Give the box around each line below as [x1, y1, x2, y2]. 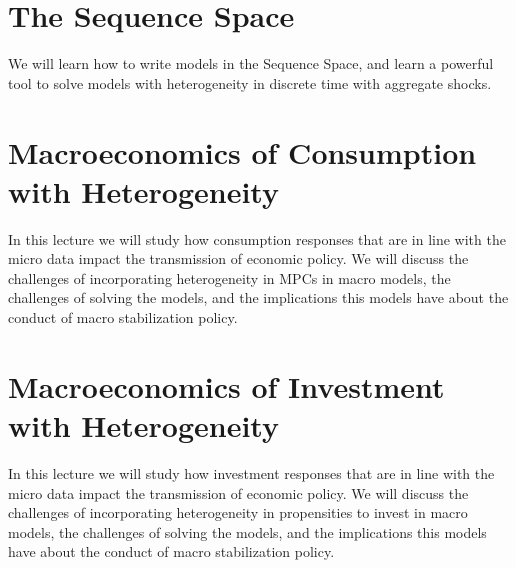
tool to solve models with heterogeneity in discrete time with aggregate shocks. [8, 72, 492, 93]
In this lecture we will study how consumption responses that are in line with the [8, 228, 506, 249]
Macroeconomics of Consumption [8, 131, 477, 172]
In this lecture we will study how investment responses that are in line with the [8, 462, 495, 483]
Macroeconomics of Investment [8, 365, 445, 406]
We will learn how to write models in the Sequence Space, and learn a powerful [8, 53, 494, 74]
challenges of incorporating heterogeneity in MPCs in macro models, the [8, 267, 451, 288]
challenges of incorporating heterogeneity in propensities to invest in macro [8, 502, 468, 523]
